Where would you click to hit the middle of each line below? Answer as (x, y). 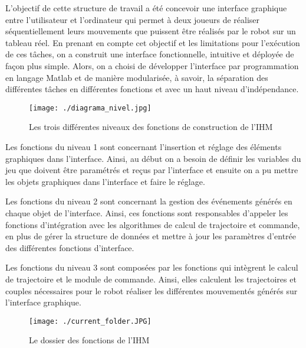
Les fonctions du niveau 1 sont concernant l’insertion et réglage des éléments (144, 147)
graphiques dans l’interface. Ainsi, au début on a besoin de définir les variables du (153, 158)
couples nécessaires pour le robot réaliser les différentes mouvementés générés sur (152, 290)
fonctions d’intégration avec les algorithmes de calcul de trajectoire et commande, (153, 224)
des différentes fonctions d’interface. (70, 247)
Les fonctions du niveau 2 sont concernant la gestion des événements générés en (149, 201)
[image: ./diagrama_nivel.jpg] (90, 108)
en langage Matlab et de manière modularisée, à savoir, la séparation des (137, 77)
